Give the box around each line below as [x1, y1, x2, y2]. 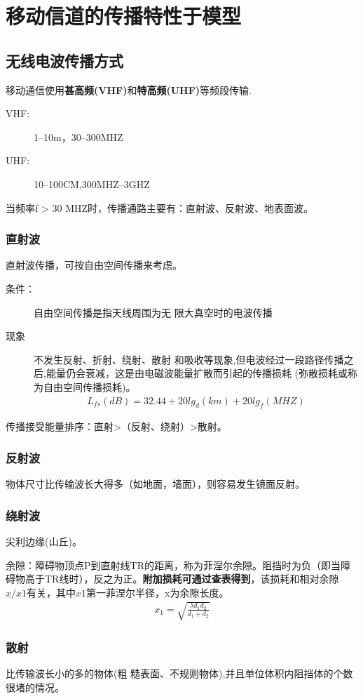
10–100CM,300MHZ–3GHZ [34, 176, 150, 191]
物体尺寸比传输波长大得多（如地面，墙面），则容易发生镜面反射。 [6, 477, 305, 491]
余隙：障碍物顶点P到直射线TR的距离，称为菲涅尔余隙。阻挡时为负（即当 [6, 557, 341, 572]
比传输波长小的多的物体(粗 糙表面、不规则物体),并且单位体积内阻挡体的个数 [6, 666, 353, 681]
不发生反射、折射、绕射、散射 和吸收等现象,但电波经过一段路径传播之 [34, 352, 354, 366]
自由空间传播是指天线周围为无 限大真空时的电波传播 [34, 305, 273, 319]
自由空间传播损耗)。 [43, 379, 136, 394]
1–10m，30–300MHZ [34, 129, 123, 144]
